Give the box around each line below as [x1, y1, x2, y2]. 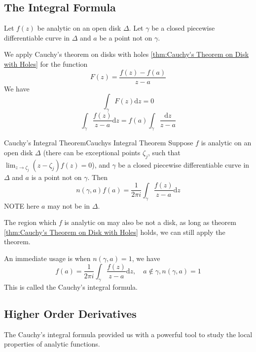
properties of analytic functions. [4, 339, 100, 349]
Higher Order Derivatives [4, 306, 137, 321]
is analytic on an [201, 137, 252, 148]
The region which [4, 217, 57, 227]
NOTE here [4, 200, 39, 211]
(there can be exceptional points [43, 147, 141, 157]
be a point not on [99, 32, 152, 43]
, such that [147, 147, 181, 157]
